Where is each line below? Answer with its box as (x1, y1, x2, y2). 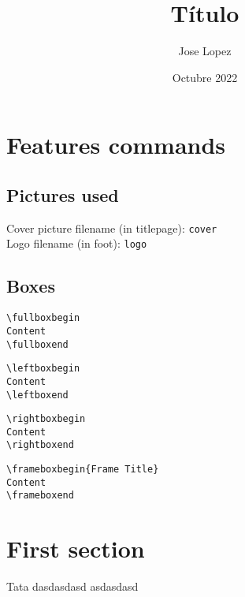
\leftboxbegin (6, 363, 80, 375)
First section (6, 532, 145, 565)
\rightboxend (6, 439, 74, 451)
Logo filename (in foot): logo (6, 235, 147, 252)
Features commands (6, 129, 226, 161)
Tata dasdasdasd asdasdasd (6, 578, 139, 595)
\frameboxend (6, 490, 74, 502)
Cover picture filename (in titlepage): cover (6, 219, 217, 236)
